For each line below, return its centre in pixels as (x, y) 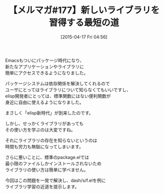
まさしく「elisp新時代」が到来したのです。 (49, 112)
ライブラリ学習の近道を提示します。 (42, 186)
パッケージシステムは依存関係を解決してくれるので (57, 83)
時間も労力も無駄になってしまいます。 (44, 146)
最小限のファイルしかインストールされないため (53, 163)
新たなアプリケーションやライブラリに (44, 66)
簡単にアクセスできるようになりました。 (47, 72)
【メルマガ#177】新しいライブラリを (84, 10)
